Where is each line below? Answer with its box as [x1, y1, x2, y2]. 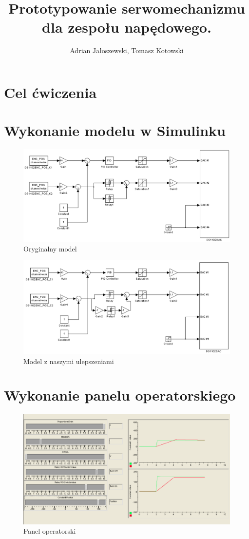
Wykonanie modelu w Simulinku [4, 120, 226, 140]
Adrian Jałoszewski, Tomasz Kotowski [70, 45, 184, 56]
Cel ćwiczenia [4, 82, 97, 102]
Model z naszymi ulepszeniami [23, 356, 114, 366]
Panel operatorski [23, 526, 76, 536]
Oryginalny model [23, 243, 77, 253]
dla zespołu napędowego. [42, 17, 211, 37]
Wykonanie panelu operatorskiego [4, 385, 236, 404]
